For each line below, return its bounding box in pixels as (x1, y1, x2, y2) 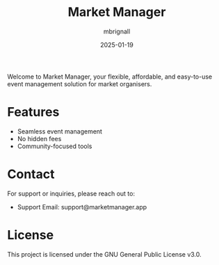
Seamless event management (17, 127, 103, 136)
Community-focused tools (17, 142, 92, 150)
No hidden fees (17, 134, 62, 143)
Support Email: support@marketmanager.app (17, 202, 147, 211)
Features (7, 104, 60, 120)
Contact (7, 166, 55, 182)
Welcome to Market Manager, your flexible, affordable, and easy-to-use (7, 72, 213, 81)
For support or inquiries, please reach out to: (7, 189, 136, 198)
